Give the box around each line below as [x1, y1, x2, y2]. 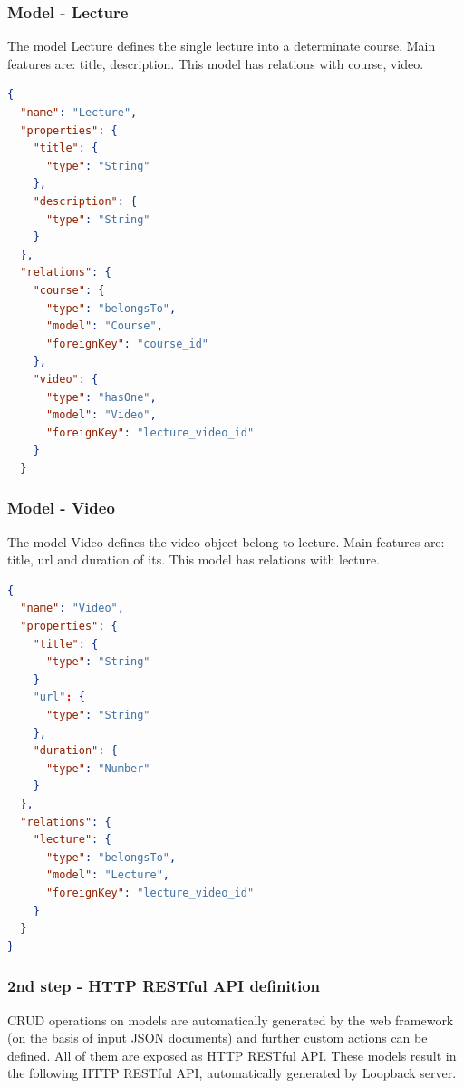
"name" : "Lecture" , [20, 106, 138, 119]
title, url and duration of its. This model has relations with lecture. [7, 550, 381, 569]
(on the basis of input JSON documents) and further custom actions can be [7, 1028, 428, 1047]
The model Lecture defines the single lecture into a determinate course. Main [7, 36, 436, 55]
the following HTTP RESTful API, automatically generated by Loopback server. [7, 1063, 457, 1083]
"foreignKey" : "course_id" [45, 337, 208, 350]
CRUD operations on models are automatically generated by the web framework [7, 1010, 454, 1029]
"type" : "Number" [45, 761, 150, 775]
